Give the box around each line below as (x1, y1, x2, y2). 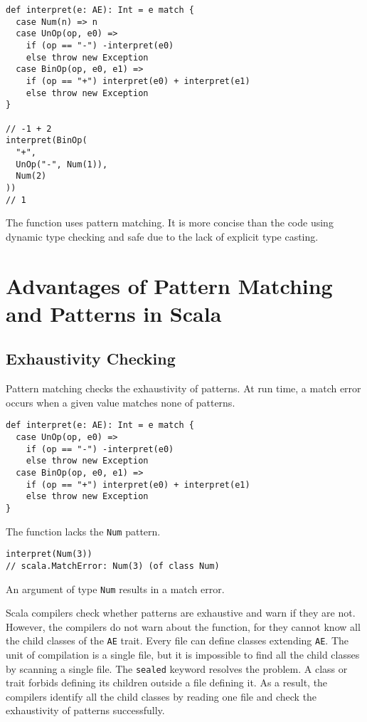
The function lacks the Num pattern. (6, 523, 161, 538)
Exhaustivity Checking (6, 347, 176, 370)
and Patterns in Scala (6, 298, 222, 328)
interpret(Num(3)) (6, 549, 92, 560)
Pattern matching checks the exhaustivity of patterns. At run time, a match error (6, 381, 361, 396)
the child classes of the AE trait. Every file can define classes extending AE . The (6, 633, 349, 648)
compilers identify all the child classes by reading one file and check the (6, 689, 317, 703)
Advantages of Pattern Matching (6, 271, 333, 300)
